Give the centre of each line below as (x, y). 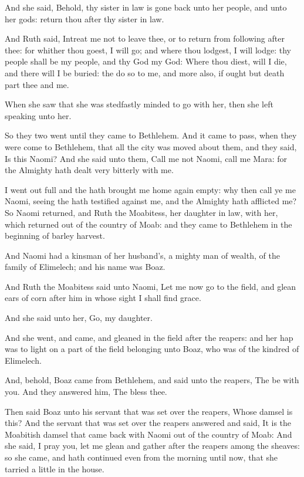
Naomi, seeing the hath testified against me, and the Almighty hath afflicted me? (151, 201)
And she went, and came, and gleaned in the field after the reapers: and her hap (149, 337)
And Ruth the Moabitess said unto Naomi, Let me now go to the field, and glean (151, 286)
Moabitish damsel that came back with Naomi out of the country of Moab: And (148, 434)
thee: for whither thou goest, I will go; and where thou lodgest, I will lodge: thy (148, 50)
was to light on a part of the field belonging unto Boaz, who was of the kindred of (152, 349)
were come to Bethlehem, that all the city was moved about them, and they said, (151, 146)
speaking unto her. (38, 115)
